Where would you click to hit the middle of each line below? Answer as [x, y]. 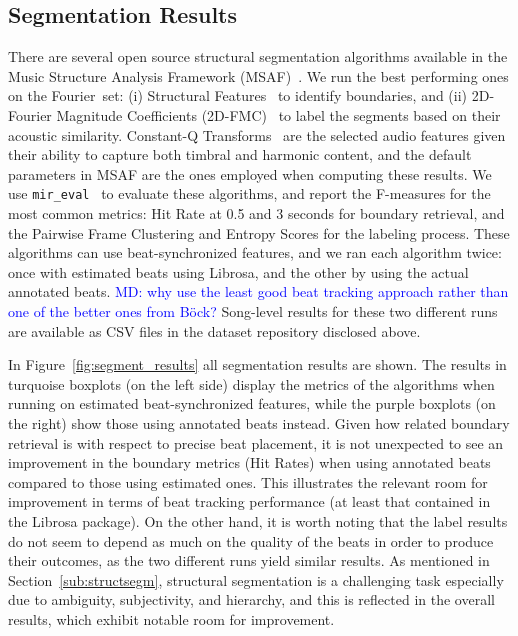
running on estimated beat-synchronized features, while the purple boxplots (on [252, 403]
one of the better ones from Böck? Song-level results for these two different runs [253, 310]
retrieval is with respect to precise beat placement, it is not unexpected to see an [256, 442]
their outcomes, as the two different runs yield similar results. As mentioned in [249, 560]
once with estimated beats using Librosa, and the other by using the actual [238, 271]
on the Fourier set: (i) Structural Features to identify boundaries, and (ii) [238, 95]
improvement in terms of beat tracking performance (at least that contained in [249, 501]
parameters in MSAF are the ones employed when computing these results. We [250, 173]
